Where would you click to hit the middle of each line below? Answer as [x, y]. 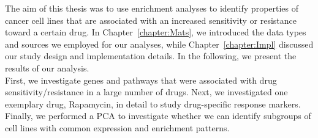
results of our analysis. [47, 67]
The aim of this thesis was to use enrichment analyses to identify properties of [152, 8]
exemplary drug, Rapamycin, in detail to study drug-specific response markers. [153, 103]
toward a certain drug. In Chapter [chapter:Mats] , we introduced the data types [156, 32]
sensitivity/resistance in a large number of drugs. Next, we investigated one [146, 92]
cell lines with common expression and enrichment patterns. [117, 127]
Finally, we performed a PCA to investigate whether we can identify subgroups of [158, 116]
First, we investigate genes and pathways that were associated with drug [141, 80]
